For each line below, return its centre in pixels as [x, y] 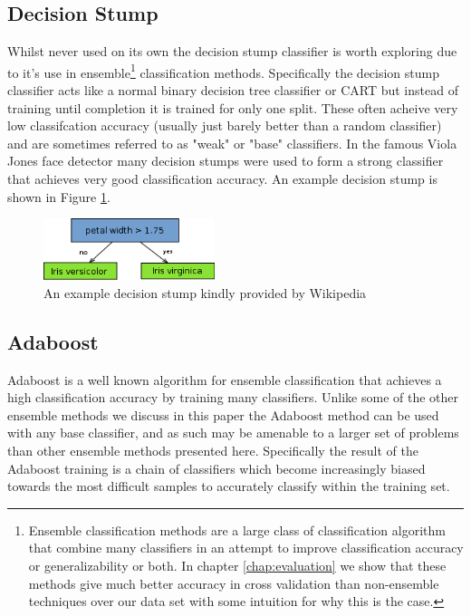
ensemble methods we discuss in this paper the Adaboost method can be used [223, 414]
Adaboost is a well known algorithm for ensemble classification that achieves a [225, 379]
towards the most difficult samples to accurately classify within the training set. [229, 486]
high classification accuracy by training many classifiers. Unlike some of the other [233, 397]
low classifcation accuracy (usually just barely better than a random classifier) [225, 125]
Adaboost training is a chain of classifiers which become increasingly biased [216, 468]
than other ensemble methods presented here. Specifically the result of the [213, 450]
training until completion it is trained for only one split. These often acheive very [233, 107]
